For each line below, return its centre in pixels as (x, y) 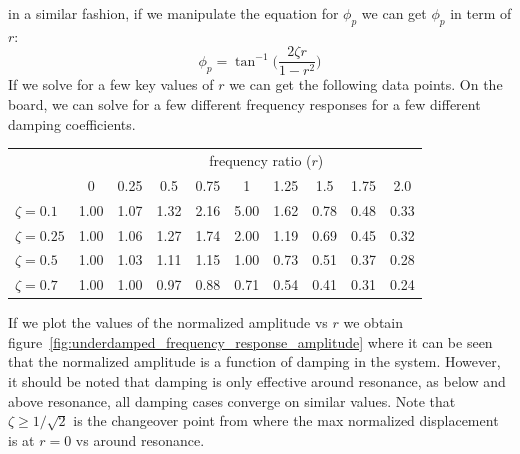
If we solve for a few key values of (111, 84)
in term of (481, 13)
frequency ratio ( (260, 159)
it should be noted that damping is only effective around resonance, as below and (257, 381)
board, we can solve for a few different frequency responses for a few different (244, 104)
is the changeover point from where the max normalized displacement (286, 420)
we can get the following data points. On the (366, 84)
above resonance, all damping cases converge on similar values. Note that (232, 400)
